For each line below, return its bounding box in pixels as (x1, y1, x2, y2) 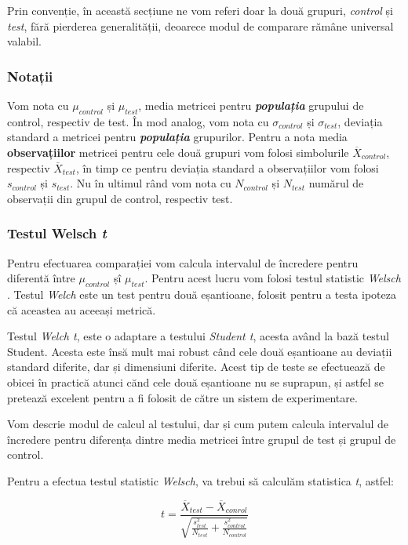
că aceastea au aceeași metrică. (7, 301, 156, 318)
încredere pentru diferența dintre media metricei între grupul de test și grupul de (7, 431, 396, 447)
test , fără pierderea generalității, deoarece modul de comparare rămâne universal (7, 17, 394, 34)
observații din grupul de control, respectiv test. (7, 190, 233, 206)
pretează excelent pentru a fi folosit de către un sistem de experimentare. (7, 389, 358, 405)
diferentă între (7, 270, 75, 286)
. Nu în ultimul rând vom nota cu (70, 175, 231, 191)
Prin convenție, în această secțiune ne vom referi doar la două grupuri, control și (7, 2, 393, 18)
